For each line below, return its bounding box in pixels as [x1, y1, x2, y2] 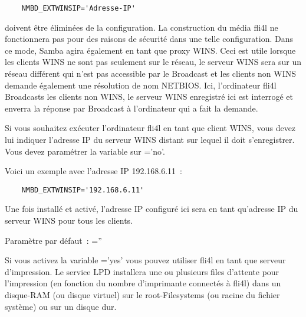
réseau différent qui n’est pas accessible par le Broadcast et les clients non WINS [5, 67, 297, 80]
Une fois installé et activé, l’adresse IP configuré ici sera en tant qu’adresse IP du [5, 202, 298, 215]
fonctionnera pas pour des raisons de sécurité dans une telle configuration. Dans [5, 32, 294, 45]
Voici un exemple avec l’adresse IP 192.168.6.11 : [5, 165, 182, 177]
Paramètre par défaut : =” [5, 234, 102, 246]
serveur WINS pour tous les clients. [5, 214, 133, 227]
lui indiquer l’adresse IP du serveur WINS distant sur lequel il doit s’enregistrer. [5, 133, 295, 145]
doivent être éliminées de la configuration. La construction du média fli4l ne [5, 21, 278, 33]
